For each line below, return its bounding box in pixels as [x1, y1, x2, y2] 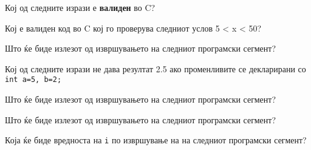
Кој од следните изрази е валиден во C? [5, 1, 155, 13]
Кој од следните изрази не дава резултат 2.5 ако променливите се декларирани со [5, 62, 306, 75]
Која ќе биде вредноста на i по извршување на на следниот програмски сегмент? [5, 134, 307, 146]
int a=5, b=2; [5, 75, 62, 84]
